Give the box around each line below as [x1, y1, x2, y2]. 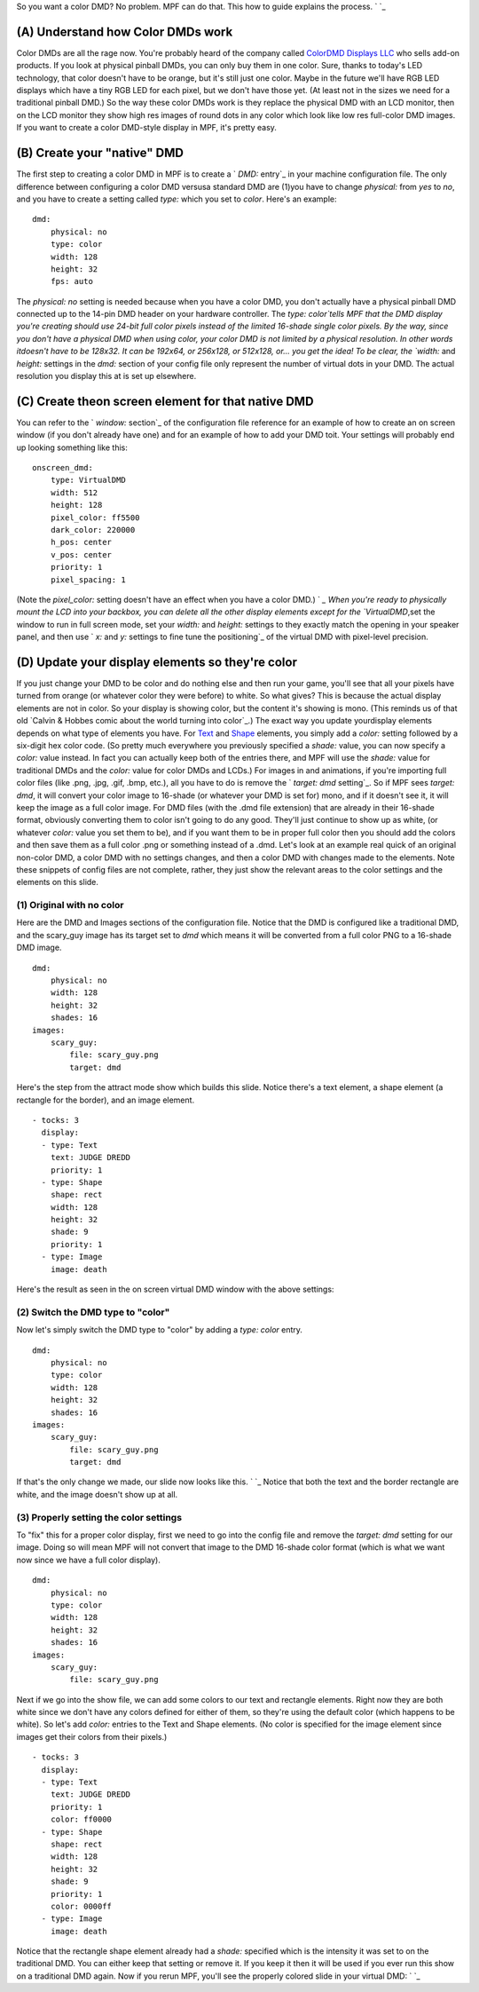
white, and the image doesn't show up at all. [16, 1489, 178, 1499]
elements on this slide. [16, 877, 99, 888]
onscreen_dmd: [32, 462, 93, 473]
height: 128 [50, 500, 103, 510]
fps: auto [50, 276, 93, 287]
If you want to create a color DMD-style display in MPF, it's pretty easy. [16, 123, 277, 133]
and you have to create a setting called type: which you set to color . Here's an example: [16, 194, 337, 204]
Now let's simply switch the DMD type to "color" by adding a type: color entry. [16, 1324, 303, 1335]
